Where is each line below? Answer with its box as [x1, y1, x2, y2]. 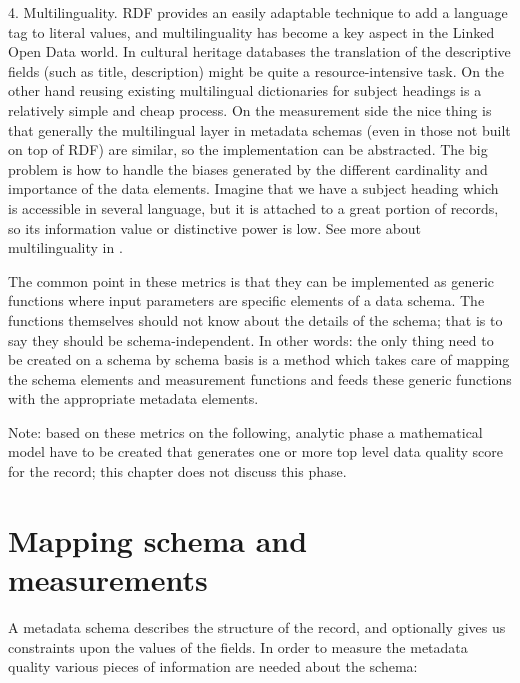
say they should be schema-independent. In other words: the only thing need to [8, 329, 494, 350]
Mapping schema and [8, 519, 308, 560]
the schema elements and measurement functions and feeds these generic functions [8, 368, 512, 389]
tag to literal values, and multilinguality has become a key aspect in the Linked [8, 21, 495, 42]
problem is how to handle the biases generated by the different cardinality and [8, 158, 488, 179]
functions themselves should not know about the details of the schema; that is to [8, 309, 503, 330]
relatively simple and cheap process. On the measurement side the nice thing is [8, 99, 492, 120]
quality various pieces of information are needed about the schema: [8, 656, 418, 677]
